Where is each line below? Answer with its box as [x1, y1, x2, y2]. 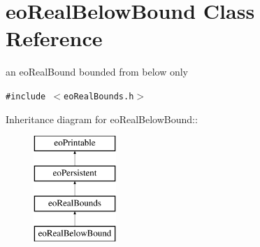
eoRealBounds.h [64, 91, 134, 101]
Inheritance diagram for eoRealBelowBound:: [6, 111, 198, 126]
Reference [6, 24, 103, 52]
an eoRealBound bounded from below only [6, 64, 189, 79]
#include [6, 91, 46, 101]
